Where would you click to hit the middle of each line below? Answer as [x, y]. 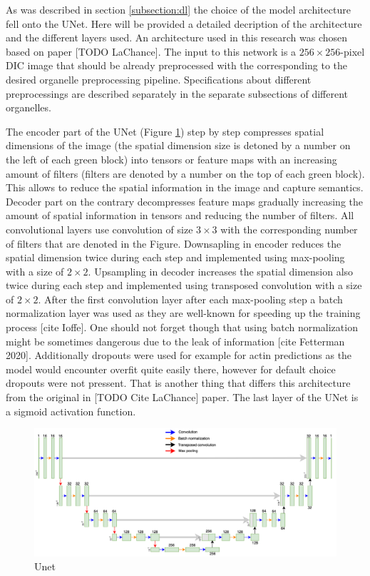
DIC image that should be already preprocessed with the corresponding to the [177, 65]
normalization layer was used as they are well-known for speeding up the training [183, 313]
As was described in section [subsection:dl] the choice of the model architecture [178, 9]
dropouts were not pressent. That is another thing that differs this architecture [178, 383]
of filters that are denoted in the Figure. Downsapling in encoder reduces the [174, 243]
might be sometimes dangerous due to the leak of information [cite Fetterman [175, 341]
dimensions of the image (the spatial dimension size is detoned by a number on [178, 145]
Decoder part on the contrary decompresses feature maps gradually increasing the [184, 201]
